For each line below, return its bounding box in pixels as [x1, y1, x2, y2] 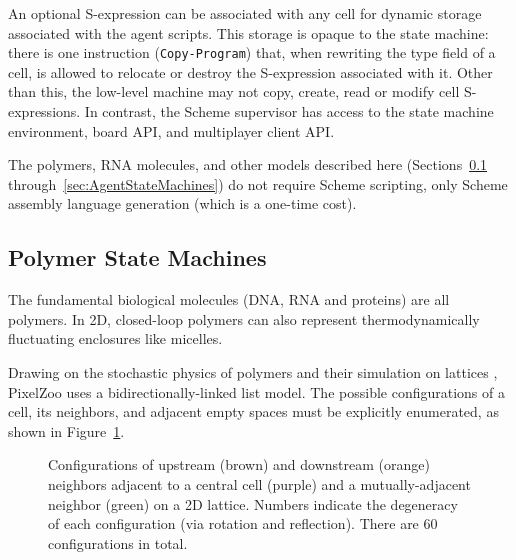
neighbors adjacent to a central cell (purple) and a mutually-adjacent [48, 473, 471, 494]
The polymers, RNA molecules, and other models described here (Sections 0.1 [8, 154, 488, 175]
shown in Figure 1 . [8, 420, 125, 441]
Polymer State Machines [8, 242, 267, 273]
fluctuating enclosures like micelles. [8, 328, 223, 349]
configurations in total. [48, 532, 188, 553]
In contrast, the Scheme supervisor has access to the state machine [84, 101, 494, 122]
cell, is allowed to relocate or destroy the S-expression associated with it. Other [8, 61, 493, 82]
